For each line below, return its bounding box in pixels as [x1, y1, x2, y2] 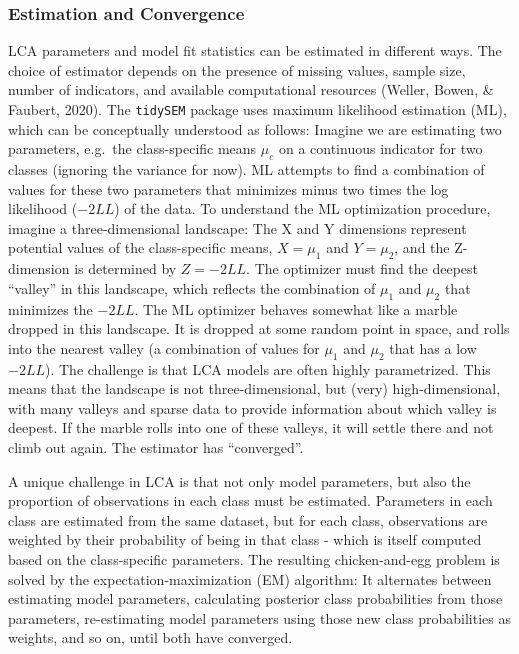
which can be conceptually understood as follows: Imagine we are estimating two [8, 118, 502, 139]
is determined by [74, 258, 177, 279]
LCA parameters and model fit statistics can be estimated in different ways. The [8, 40, 502, 61]
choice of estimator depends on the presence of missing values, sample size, [8, 59, 466, 80]
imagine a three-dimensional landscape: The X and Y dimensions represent [8, 217, 467, 238]
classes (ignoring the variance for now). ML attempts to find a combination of [8, 159, 485, 180]
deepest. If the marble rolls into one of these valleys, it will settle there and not [8, 417, 494, 438]
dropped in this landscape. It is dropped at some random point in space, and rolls [8, 318, 510, 339]
